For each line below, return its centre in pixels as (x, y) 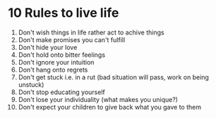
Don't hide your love (48, 47)
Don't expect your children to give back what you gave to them (110, 107)
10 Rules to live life (64, 13)
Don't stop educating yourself (61, 92)
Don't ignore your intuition (56, 62)
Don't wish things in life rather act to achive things (91, 32)
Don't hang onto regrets (53, 70)
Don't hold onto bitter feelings (61, 55)
